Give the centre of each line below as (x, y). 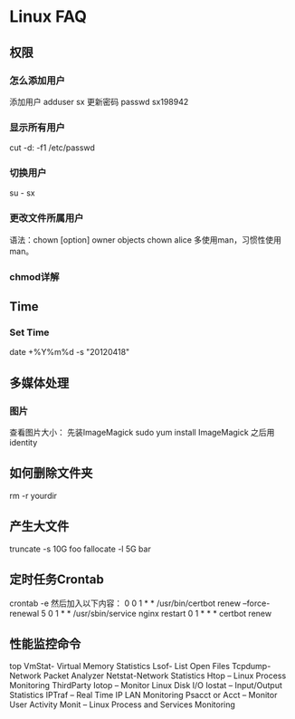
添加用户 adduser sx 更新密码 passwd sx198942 (99, 101)
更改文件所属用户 (47, 218)
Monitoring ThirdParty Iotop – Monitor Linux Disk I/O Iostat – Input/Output (146, 685)
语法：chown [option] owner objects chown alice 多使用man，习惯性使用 (146, 240)
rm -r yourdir (33, 495)
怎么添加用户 (38, 81)
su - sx (23, 193)
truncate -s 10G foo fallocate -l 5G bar (80, 549)
